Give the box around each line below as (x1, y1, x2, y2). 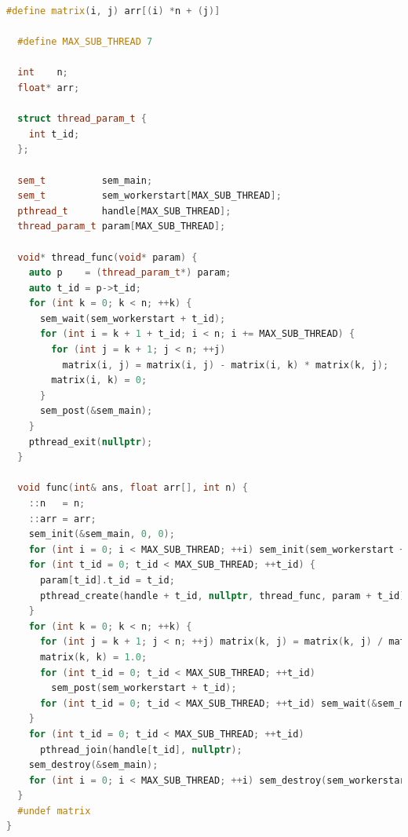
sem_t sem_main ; (17, 174, 153, 186)
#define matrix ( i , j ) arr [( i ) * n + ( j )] (6, 5, 220, 16)
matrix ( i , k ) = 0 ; (51, 375, 148, 386)
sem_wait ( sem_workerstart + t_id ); (39, 313, 226, 324)
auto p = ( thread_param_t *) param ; (28, 267, 231, 279)
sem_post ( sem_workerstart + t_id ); (51, 682, 237, 694)
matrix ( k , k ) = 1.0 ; (39, 651, 148, 663)
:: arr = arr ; (28, 513, 97, 524)
